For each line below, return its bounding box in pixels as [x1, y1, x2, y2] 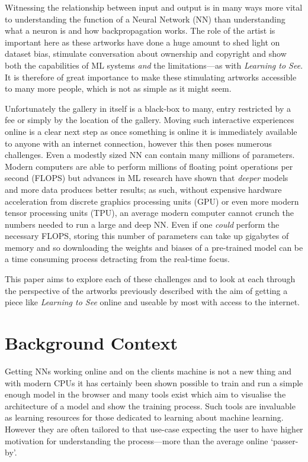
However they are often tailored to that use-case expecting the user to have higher [5, 422, 303, 435]
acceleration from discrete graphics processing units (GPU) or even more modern [5, 195, 299, 207]
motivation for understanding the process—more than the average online [5, 434, 268, 447]
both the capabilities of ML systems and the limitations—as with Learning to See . [5, 59, 303, 71]
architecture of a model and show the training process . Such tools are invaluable [5, 399, 296, 412]
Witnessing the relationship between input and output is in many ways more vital [5, 1, 303, 13]
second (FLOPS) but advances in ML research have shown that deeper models [5, 172, 288, 184]
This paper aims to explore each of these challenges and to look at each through [5, 273, 296, 285]
